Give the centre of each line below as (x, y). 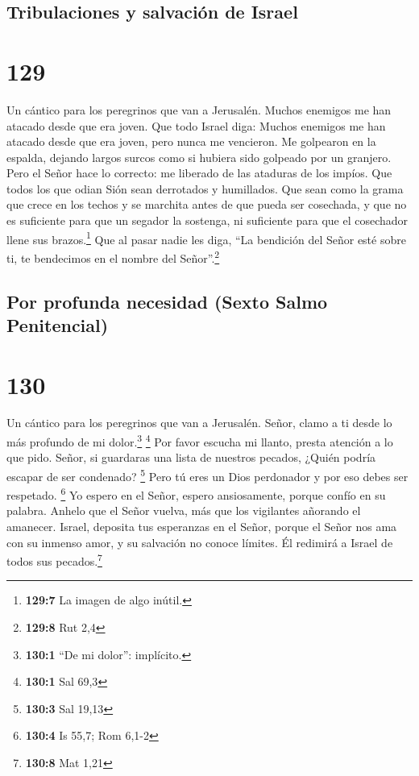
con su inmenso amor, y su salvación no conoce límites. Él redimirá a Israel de (200, 542)
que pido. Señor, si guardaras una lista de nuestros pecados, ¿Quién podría (191, 457)
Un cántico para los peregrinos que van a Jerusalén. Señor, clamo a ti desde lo (199, 423)
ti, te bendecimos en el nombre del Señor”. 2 (113, 256)
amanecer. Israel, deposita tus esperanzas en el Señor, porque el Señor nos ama (202, 526)
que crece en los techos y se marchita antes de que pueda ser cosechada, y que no (207, 204)
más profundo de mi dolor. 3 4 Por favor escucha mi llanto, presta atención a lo (200, 440)
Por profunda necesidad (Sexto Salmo (167, 301)
